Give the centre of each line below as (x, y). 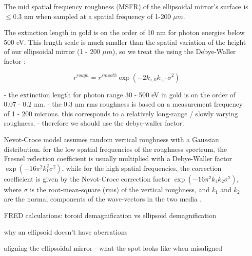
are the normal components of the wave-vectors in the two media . (103, 199)
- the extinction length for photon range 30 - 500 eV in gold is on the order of (120, 94)
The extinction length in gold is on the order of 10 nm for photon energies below (124, 32)
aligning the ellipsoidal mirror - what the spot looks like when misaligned (113, 248)
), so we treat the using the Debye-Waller (174, 51)
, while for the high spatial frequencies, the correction (142, 168)
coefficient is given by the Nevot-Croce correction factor (87, 178)
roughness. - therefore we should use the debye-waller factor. (94, 123)
